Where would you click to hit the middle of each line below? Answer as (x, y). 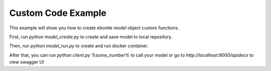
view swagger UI (27, 62)
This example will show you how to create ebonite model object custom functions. (94, 28)
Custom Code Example (58, 13)
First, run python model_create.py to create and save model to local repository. (91, 37)
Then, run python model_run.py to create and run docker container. (79, 46)
